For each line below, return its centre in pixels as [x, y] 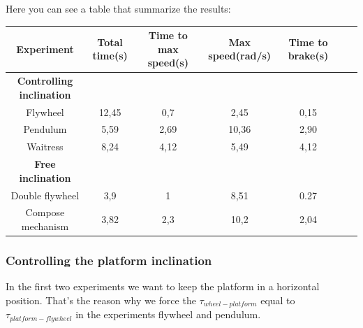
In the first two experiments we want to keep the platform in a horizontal [163, 286]
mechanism [45, 226]
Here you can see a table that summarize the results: [118, 8]
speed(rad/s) [240, 56]
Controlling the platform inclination [109, 260]
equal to [278, 300]
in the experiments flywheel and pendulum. [168, 314]
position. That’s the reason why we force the [101, 300]
